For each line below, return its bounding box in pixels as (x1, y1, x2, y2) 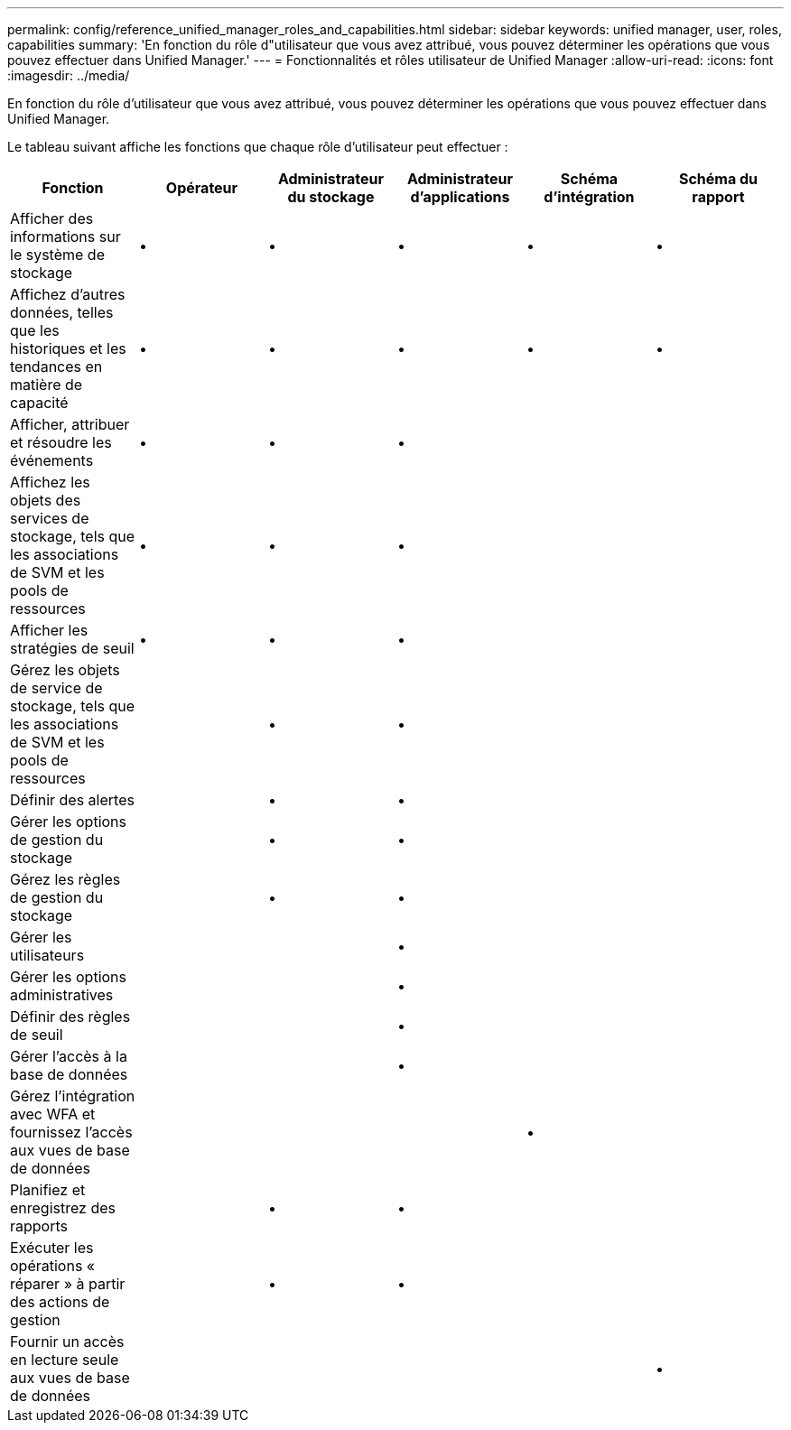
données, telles (10, 303, 114, 321)
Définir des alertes (10, 791, 135, 809)
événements (10, 451, 94, 469)
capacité (10, 394, 69, 412)
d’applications (410, 188, 510, 206)
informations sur (10, 227, 121, 246)
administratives (10, 986, 114, 1004)
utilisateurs (10, 946, 85, 964)
